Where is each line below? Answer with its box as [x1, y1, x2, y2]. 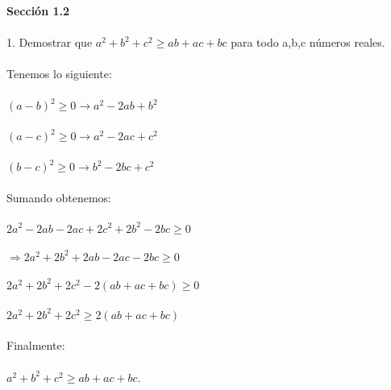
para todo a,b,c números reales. [231, 34, 385, 51]
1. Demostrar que [6, 34, 93, 51]
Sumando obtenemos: [6, 189, 111, 205]
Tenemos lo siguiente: [6, 65, 112, 82]
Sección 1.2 [6, 2, 70, 19]
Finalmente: [6, 337, 65, 354]
